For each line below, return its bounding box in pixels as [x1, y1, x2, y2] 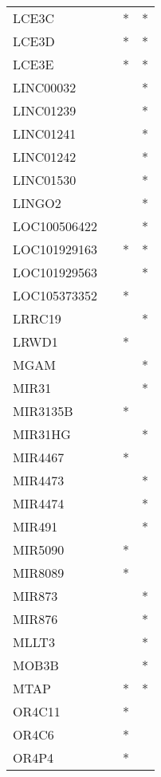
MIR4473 [13, 471, 65, 489]
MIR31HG [13, 425, 71, 443]
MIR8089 [13, 563, 65, 582]
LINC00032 [13, 78, 77, 96]
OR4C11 [13, 702, 61, 720]
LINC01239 [13, 101, 77, 120]
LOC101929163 [13, 240, 98, 258]
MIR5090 [13, 540, 65, 559]
